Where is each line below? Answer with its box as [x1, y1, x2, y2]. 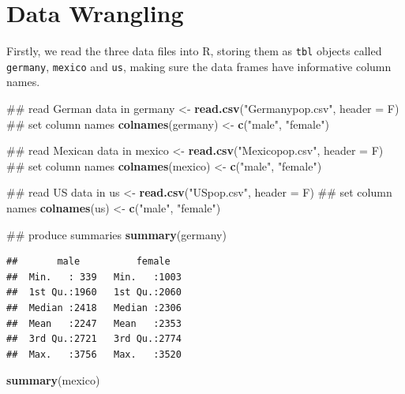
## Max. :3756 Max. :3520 [6, 348, 182, 360]
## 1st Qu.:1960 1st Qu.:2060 [6, 287, 182, 298]
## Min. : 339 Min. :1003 [6, 271, 182, 283]
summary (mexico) [6, 372, 100, 388]
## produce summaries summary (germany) [6, 226, 227, 242]
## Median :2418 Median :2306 [6, 302, 182, 313]
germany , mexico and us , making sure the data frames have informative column [6, 58, 392, 74]
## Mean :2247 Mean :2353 [6, 317, 182, 329]
